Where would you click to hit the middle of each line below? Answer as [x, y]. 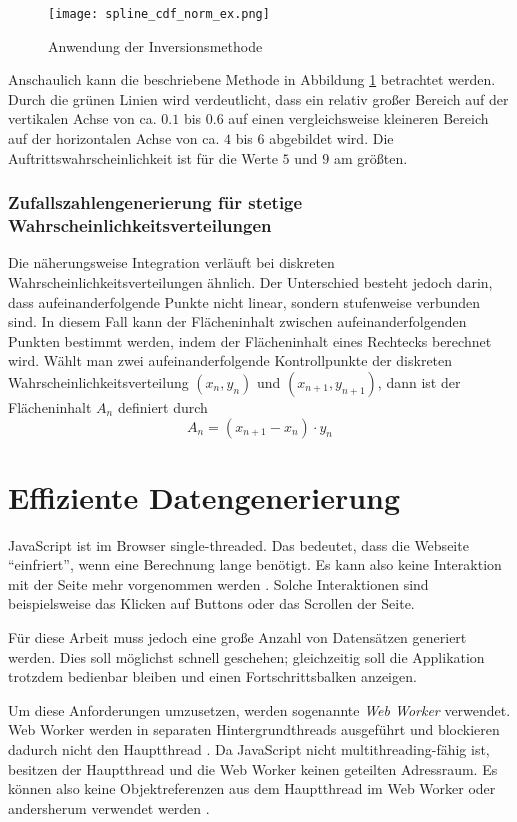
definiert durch [162, 406]
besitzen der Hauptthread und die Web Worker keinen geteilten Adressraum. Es [253, 768]
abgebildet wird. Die [331, 138]
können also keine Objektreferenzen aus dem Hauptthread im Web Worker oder [252, 788]
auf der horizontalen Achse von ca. [114, 138]
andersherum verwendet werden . [109, 807]
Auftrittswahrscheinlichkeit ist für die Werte [143, 157]
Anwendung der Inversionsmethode [155, 45]
